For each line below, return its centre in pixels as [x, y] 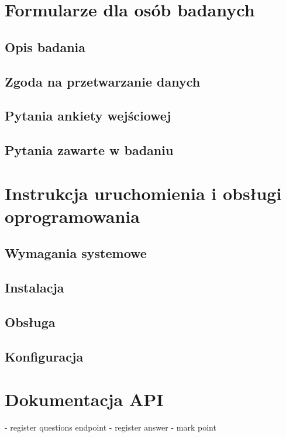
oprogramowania [72, 216]
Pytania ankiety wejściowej [88, 116]
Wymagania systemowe [76, 253]
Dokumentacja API [84, 399]
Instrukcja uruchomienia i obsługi [143, 193]
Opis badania [45, 47]
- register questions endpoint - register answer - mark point [111, 427]
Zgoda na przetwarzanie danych [103, 81]
